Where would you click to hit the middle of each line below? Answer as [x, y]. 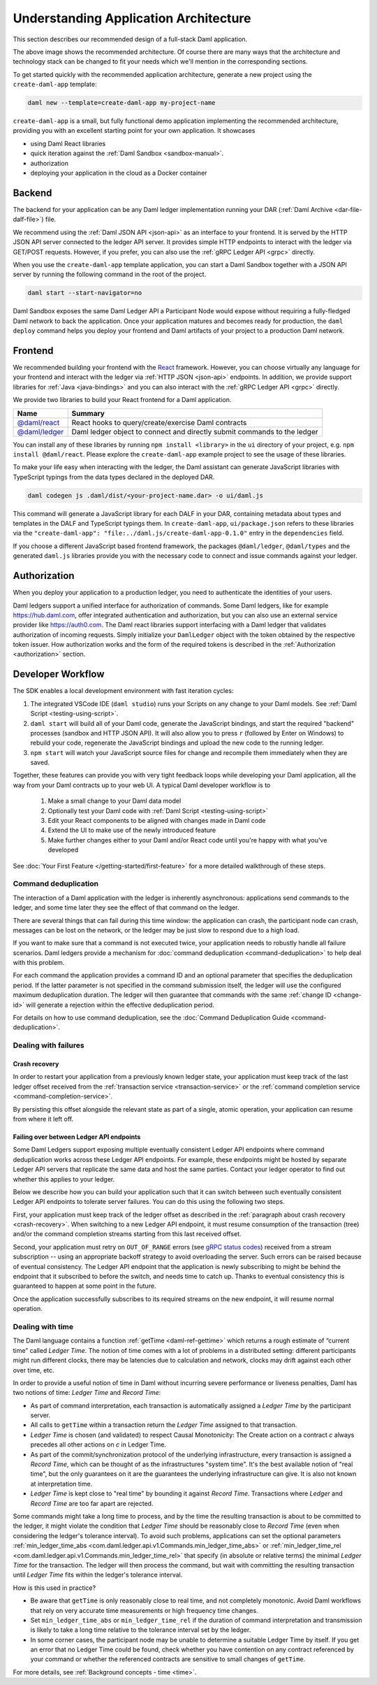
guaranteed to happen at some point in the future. [84, 1286]
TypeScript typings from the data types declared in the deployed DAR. [114, 477]
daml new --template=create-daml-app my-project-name [121, 103]
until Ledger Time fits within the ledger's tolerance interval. [98, 1575]
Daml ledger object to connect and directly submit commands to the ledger [195, 431]
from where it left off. [43, 1119]
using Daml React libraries [68, 143]
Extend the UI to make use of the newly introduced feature [132, 830]
